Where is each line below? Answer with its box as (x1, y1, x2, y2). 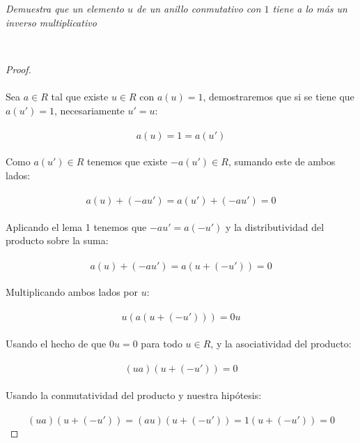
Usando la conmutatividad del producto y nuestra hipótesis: (6, 387, 262, 402)
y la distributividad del (226, 219, 324, 234)
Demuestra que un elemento (6, 1, 124, 15)
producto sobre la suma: (6, 233, 109, 248)
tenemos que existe (87, 154, 168, 169)
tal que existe (51, 89, 109, 103)
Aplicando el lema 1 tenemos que (6, 219, 147, 234)
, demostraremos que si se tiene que (203, 89, 354, 103)
